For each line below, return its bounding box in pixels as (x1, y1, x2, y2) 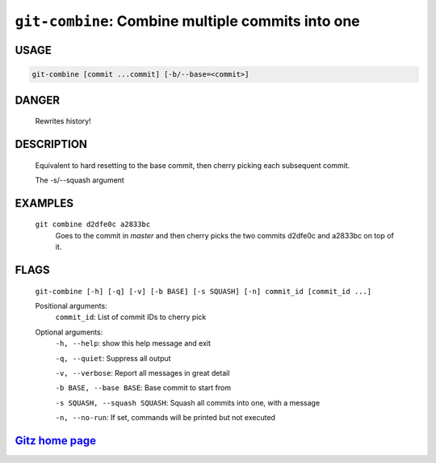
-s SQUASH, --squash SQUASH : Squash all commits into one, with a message (55, 398, 321, 407)
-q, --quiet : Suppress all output (55, 353, 171, 363)
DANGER (15, 93, 61, 107)
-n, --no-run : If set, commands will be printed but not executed (55, 413, 276, 423)
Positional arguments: (35, 301, 108, 310)
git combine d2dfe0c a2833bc (35, 220, 151, 229)
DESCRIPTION (15, 137, 88, 151)
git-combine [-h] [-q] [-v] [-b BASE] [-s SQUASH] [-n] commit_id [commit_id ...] (35, 287, 371, 296)
